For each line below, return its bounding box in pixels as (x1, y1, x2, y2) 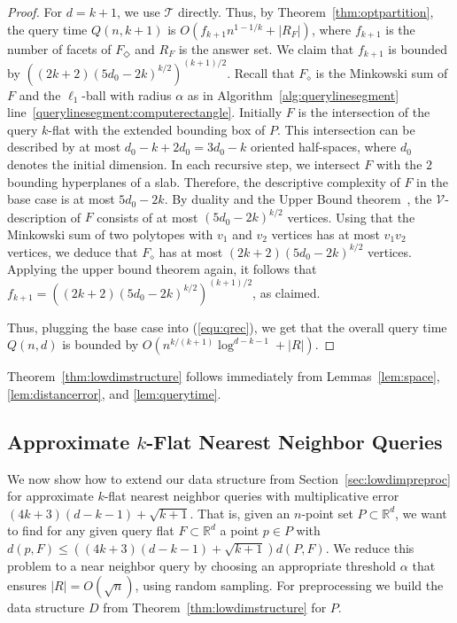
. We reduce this (325, 538, 414, 557)
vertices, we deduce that (7, 242, 138, 261)
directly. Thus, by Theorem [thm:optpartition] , (177, 3, 434, 20)
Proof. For (7, 3, 63, 20)
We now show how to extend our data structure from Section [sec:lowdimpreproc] (7, 469, 451, 487)
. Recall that (227, 63, 295, 82)
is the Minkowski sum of (315, 63, 448, 82)
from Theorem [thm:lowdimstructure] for (103, 597, 327, 616)
